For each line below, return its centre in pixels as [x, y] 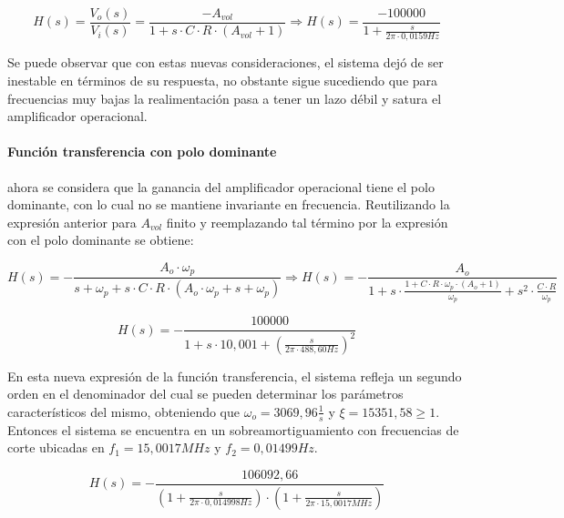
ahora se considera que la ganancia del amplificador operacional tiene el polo [221, 186]
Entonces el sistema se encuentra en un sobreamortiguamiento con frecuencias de [233, 429]
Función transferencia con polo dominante [142, 152]
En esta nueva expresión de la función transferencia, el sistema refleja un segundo [235, 376]
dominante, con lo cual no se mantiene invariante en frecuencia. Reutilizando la [229, 204]
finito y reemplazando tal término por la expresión [307, 222]
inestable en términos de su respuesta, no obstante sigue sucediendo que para [223, 80]
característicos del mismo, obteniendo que [124, 411]
